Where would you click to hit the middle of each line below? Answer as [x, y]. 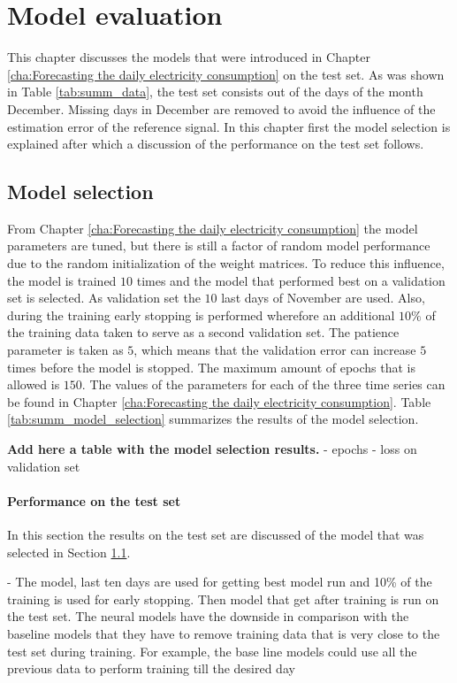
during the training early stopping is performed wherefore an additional [201, 315]
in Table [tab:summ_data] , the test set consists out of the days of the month [215, 92]
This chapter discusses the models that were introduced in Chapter [189, 57]
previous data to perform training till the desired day [151, 668]
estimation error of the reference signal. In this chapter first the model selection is [229, 126]
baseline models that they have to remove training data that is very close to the [224, 633]
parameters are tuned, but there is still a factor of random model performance [219, 246]
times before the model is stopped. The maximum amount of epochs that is [211, 367]
